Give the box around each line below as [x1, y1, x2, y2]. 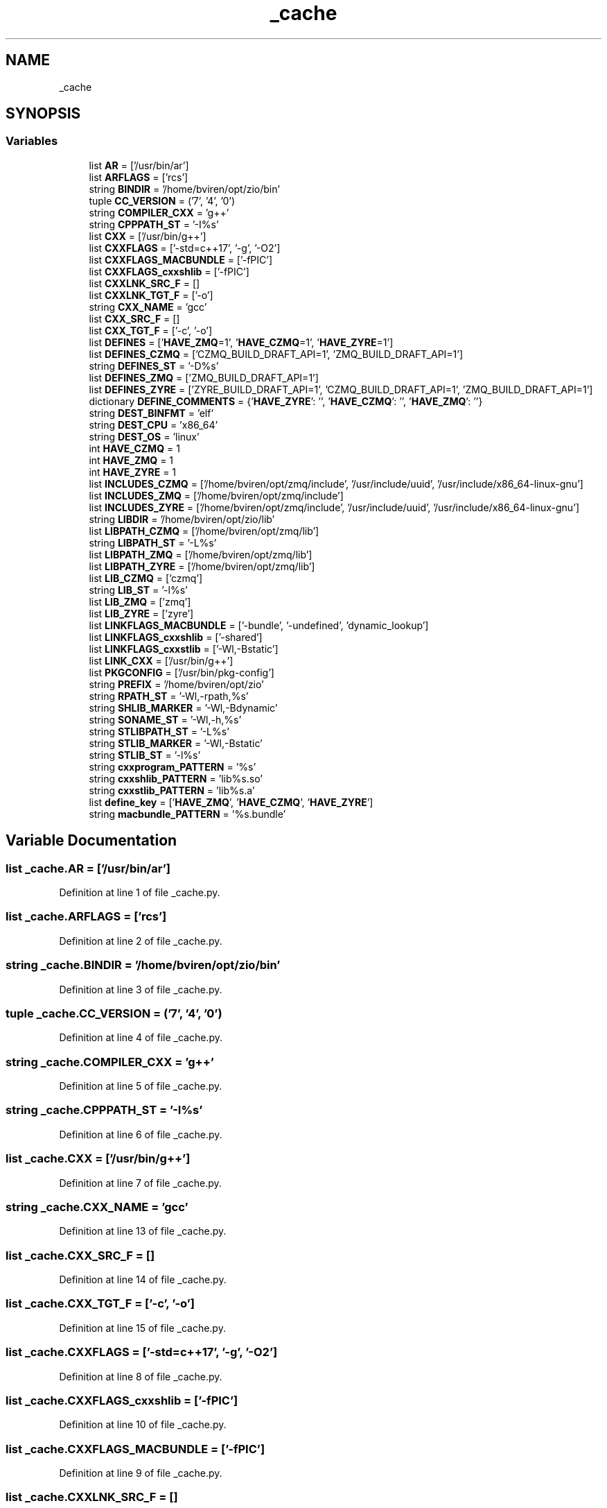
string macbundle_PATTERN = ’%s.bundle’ [89, 807, 286, 820]
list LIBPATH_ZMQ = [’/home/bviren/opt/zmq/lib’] [89, 548, 313, 560]
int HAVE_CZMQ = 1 [89, 442, 180, 454]
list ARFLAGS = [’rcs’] [89, 171, 188, 183]
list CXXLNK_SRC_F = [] [89, 277, 200, 289]
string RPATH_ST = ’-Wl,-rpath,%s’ [89, 689, 249, 702]
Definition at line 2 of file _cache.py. [59, 934, 222, 947]
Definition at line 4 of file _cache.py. [59, 1031, 222, 1044]
